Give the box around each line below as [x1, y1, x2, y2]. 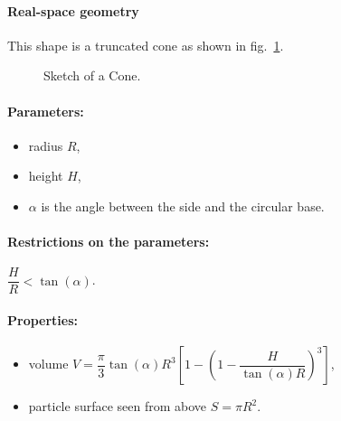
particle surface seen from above [28, 397, 207, 416]
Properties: [7, 311, 79, 330]
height [28, 166, 63, 185]
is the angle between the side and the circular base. [41, 196, 325, 215]
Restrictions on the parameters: [7, 232, 210, 251]
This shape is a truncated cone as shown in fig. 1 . [7, 35, 284, 54]
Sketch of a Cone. [43, 66, 141, 85]
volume [28, 354, 69, 373]
